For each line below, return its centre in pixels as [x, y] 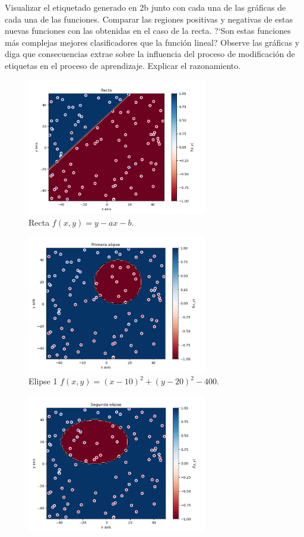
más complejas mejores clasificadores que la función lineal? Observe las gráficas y [152, 42]
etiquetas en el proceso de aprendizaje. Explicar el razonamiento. [123, 65]
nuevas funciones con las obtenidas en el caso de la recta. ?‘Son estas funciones [148, 31]
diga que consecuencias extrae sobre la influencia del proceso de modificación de [150, 54]
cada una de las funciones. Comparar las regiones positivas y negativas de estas [149, 19]
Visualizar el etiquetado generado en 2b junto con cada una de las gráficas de [145, 7]
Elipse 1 [43, 381]
